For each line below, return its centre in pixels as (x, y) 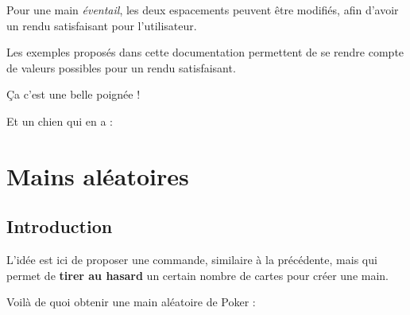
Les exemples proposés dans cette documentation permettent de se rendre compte (205, 52)
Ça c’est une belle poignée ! (73, 94)
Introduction (60, 226)
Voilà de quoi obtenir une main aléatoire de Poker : (131, 302)
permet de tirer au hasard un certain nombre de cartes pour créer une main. (198, 275)
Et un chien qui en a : (60, 121)
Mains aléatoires (98, 175)
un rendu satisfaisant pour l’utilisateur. (102, 25)
